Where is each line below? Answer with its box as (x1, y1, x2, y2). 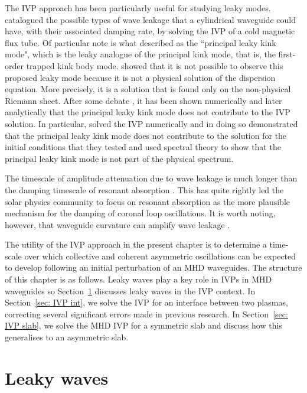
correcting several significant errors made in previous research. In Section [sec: (5, 307, 288, 320)
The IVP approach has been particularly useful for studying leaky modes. (5, 2, 271, 14)
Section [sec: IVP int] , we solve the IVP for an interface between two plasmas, (5, 296, 288, 308)
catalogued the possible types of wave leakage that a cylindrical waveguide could (5, 13, 296, 25)
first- (278, 48, 296, 60)
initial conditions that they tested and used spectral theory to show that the (5, 141, 281, 153)
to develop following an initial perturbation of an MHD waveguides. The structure (5, 261, 302, 274)
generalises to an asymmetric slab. (5, 331, 129, 343)
